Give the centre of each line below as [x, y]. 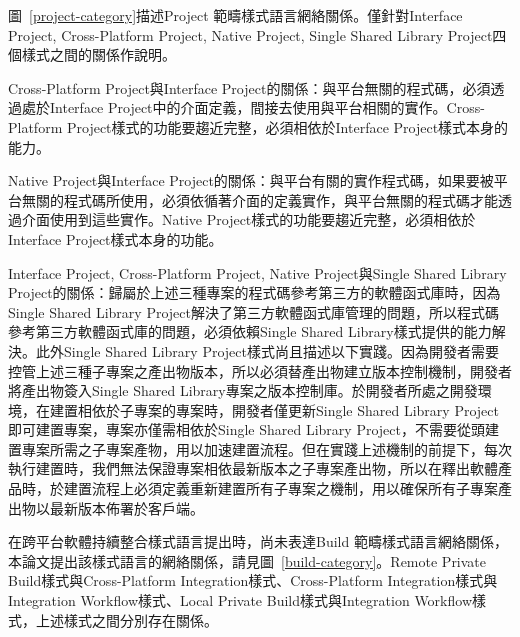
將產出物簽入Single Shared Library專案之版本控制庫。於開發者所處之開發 [243, 390]
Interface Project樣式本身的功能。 [115, 238]
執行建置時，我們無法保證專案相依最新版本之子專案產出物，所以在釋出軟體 [253, 468]
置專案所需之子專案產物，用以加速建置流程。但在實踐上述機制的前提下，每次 [260, 448]
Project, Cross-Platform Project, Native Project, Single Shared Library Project [250, 34]
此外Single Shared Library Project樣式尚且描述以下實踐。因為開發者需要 [267, 350]
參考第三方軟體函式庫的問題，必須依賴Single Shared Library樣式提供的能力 [250, 331]
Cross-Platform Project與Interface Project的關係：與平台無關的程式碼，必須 [249, 87]
